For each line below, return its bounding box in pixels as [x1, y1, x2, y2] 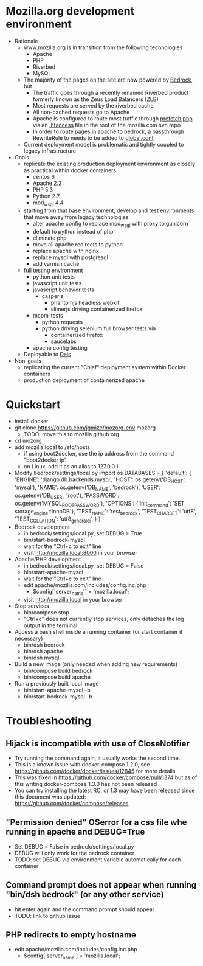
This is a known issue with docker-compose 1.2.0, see [14, 761, 150, 768]
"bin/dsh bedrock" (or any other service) [5, 889, 165, 900]
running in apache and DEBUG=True [5, 827, 145, 837]
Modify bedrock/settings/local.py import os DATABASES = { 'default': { [14, 470, 192, 477]
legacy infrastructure [23, 147, 77, 155]
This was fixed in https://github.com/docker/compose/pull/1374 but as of [14, 774, 198, 781]
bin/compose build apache [23, 673, 91, 681]
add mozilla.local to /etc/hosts [14, 443, 91, 451]
